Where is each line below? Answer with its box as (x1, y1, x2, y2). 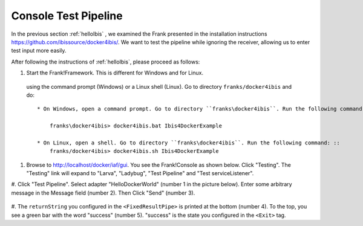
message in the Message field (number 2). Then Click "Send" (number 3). (11, 189, 195, 196)
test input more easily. (11, 47, 67, 54)
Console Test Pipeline (11, 9, 123, 22)
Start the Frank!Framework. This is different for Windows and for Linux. (26, 69, 204, 77)
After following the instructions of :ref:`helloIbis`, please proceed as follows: (11, 58, 200, 65)
